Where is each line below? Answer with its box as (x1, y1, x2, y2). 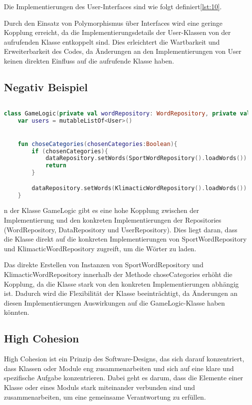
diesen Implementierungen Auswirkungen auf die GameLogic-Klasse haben (4, 297, 225, 308)
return (45, 162, 66, 169)
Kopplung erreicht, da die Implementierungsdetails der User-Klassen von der (4, 27, 231, 37)
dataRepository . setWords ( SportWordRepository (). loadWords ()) (45, 155, 247, 162)
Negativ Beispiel (4, 79, 88, 94)
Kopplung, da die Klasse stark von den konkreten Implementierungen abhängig (4, 278, 239, 289)
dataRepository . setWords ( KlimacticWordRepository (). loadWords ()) (31, 184, 247, 192)
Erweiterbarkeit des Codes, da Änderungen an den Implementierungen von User (4, 46, 241, 56)
